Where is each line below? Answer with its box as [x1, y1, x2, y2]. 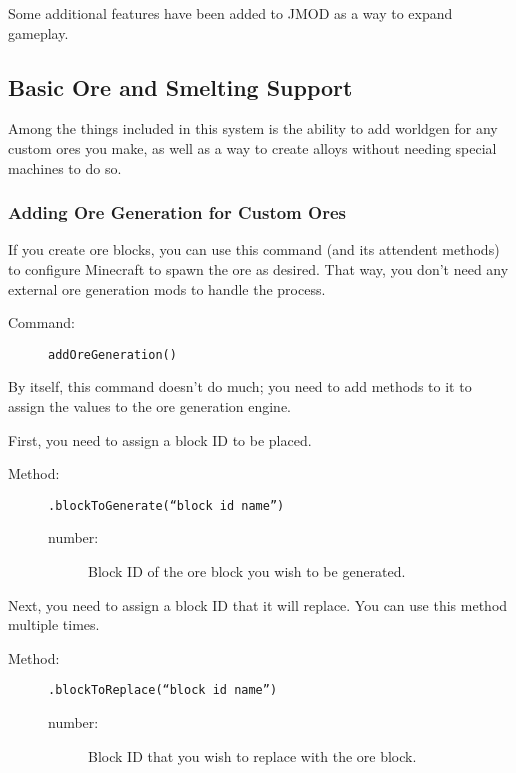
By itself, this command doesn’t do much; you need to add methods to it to [8, 376, 472, 397]
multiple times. [8, 614, 100, 635]
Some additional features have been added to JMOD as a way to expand [8, 3, 453, 23]
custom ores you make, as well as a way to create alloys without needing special [8, 137, 497, 158]
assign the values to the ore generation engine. [8, 396, 292, 417]
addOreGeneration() [48, 347, 177, 362]
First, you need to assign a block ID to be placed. [8, 429, 312, 450]
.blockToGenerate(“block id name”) [48, 498, 285, 513]
